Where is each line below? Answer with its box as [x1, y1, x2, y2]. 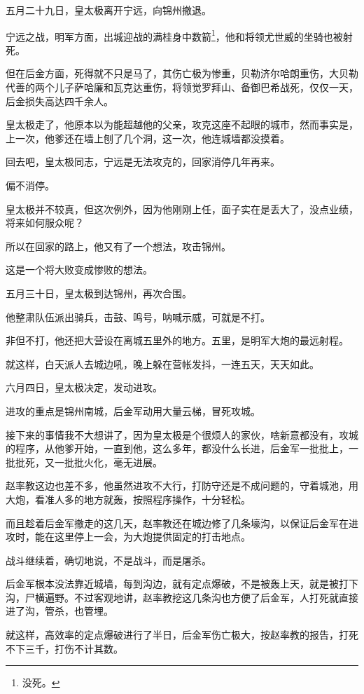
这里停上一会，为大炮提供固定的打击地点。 [54, 529, 251, 544]
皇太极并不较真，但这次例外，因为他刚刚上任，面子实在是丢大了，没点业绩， [6, 201, 358, 216]
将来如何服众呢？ [6, 215, 84, 230]
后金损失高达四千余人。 [6, 93, 113, 108]
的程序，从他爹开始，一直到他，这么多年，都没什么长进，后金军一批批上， [6, 441, 349, 456]
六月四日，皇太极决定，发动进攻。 [6, 380, 162, 395]
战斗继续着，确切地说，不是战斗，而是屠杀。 [6, 552, 211, 567]
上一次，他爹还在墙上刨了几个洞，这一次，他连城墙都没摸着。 [6, 130, 290, 145]
